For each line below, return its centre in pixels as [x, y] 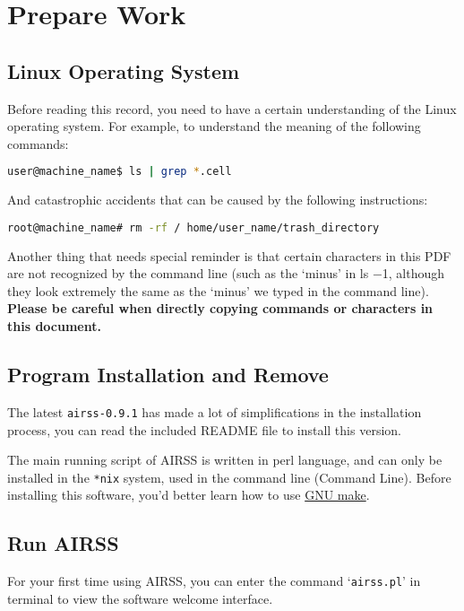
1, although [413, 273]
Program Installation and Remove [168, 375]
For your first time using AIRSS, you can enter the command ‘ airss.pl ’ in [214, 581]
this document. [54, 326]
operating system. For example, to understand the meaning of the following [214, 126]
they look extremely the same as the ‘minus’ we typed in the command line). [218, 290]
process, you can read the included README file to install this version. [204, 429]
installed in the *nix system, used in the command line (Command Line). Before [229, 477]
